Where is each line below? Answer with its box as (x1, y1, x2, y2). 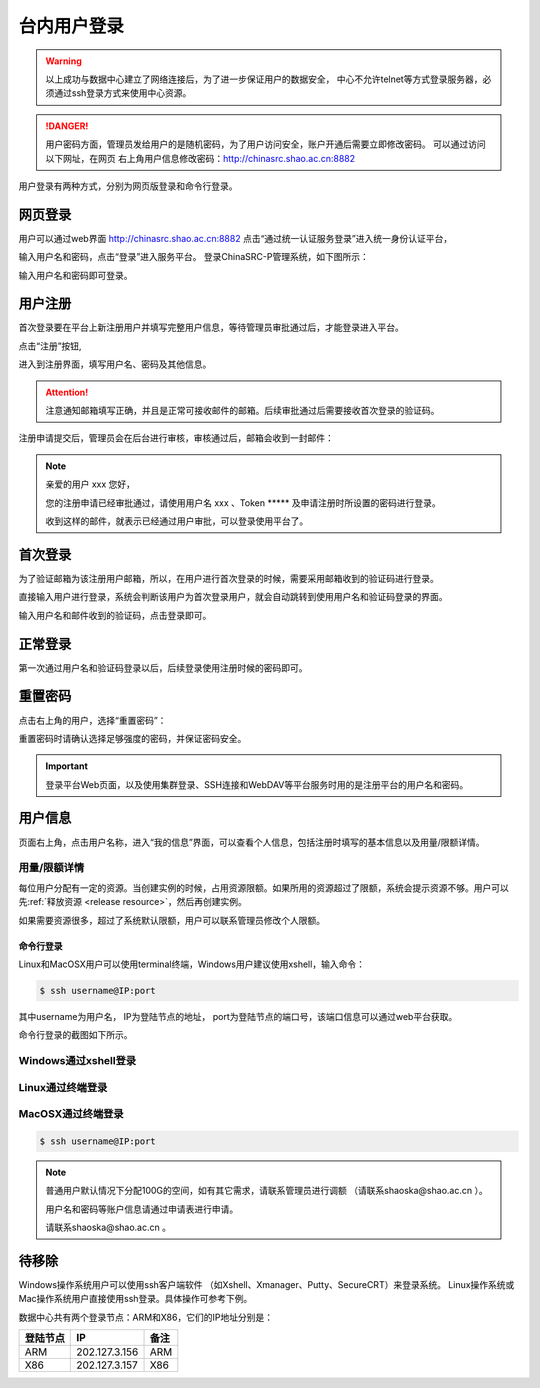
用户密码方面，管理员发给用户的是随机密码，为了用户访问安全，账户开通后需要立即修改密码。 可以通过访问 (45, 138, 486, 150)
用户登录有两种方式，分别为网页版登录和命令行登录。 (18, 180, 238, 192)
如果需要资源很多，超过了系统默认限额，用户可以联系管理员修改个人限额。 (18, 914, 325, 926)
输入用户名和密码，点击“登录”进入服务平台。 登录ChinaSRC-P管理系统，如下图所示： (18, 251, 369, 263)
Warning (45, 55, 82, 67)
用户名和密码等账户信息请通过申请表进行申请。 (45, 1203, 239, 1215)
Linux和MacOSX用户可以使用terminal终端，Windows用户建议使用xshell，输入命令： (18, 958, 365, 970)
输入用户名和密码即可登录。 (18, 269, 133, 281)
